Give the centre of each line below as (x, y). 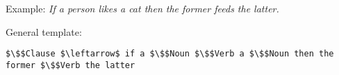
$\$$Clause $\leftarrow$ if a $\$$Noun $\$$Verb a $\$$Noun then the (170, 54)
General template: (44, 31)
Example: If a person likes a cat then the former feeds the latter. (142, 8)
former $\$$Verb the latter (71, 65)
